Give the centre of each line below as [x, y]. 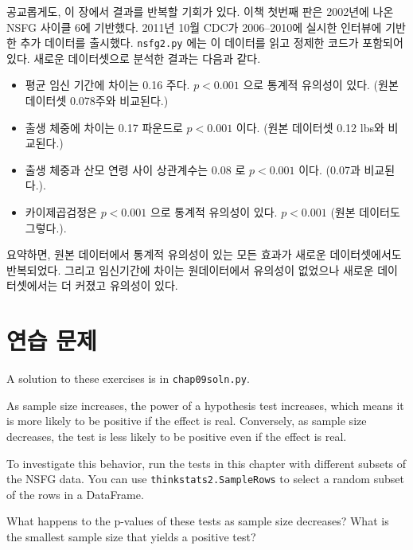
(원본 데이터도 [365, 212]
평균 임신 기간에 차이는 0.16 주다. [107, 85]
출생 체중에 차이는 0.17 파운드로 [104, 127]
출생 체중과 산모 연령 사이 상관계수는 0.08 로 [135, 169]
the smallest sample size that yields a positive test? [131, 536]
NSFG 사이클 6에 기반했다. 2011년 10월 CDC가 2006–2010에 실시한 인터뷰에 [194, 27]
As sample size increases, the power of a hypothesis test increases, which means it [205, 405]
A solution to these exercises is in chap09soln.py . [128, 378]
